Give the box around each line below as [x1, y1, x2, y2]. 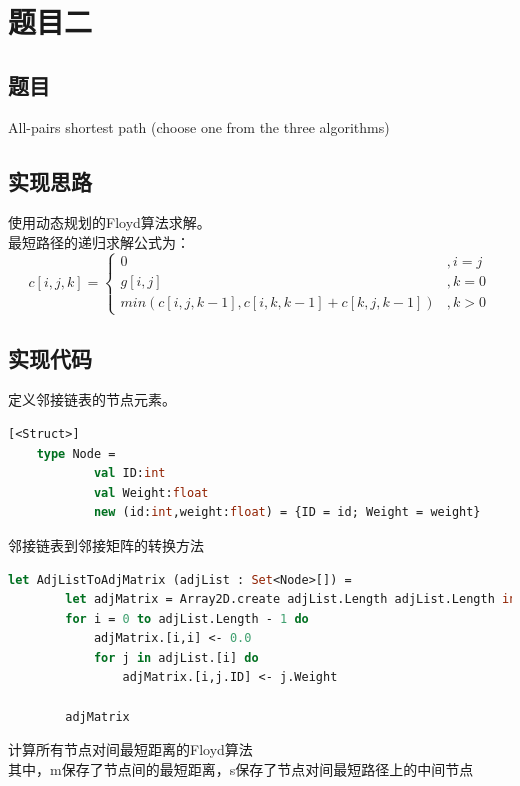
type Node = [36, 446, 116, 461]
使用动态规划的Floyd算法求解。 [8, 212, 211, 233]
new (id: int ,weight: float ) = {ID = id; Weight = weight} [93, 505, 481, 520]
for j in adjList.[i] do [93, 650, 259, 665]
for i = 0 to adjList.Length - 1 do [65, 611, 309, 626]
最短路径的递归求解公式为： [8, 231, 190, 252]
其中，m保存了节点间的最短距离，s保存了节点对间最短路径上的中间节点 [8, 758, 474, 779]
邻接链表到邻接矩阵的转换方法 [8, 534, 204, 555]
